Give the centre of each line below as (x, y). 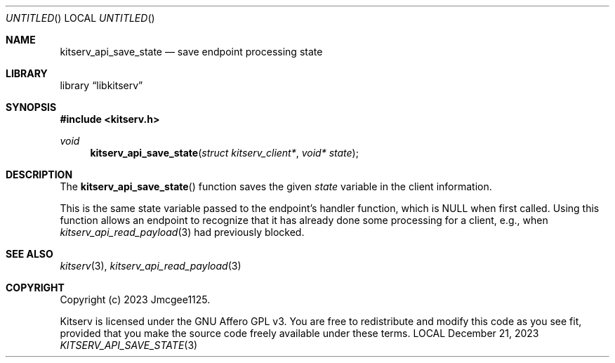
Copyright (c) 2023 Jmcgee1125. (135, 299)
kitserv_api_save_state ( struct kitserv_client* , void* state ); (224, 153)
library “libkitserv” (101, 85)
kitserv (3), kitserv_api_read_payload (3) (151, 266)
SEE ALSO (29, 254)
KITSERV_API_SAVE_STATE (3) (129, 345)
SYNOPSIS (31, 107)
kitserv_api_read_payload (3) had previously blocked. (182, 232)
